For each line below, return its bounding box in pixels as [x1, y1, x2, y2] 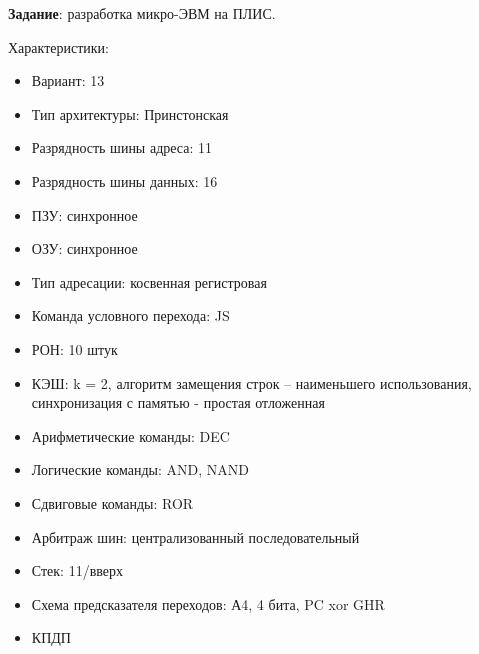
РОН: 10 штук [31, 338, 118, 359]
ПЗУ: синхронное [31, 204, 138, 225]
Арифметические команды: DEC [31, 425, 230, 446]
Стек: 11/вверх [31, 560, 123, 581]
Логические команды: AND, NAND [31, 459, 249, 480]
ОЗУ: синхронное [31, 238, 138, 259]
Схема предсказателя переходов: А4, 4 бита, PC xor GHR [31, 593, 385, 614]
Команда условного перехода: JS [31, 305, 230, 326]
